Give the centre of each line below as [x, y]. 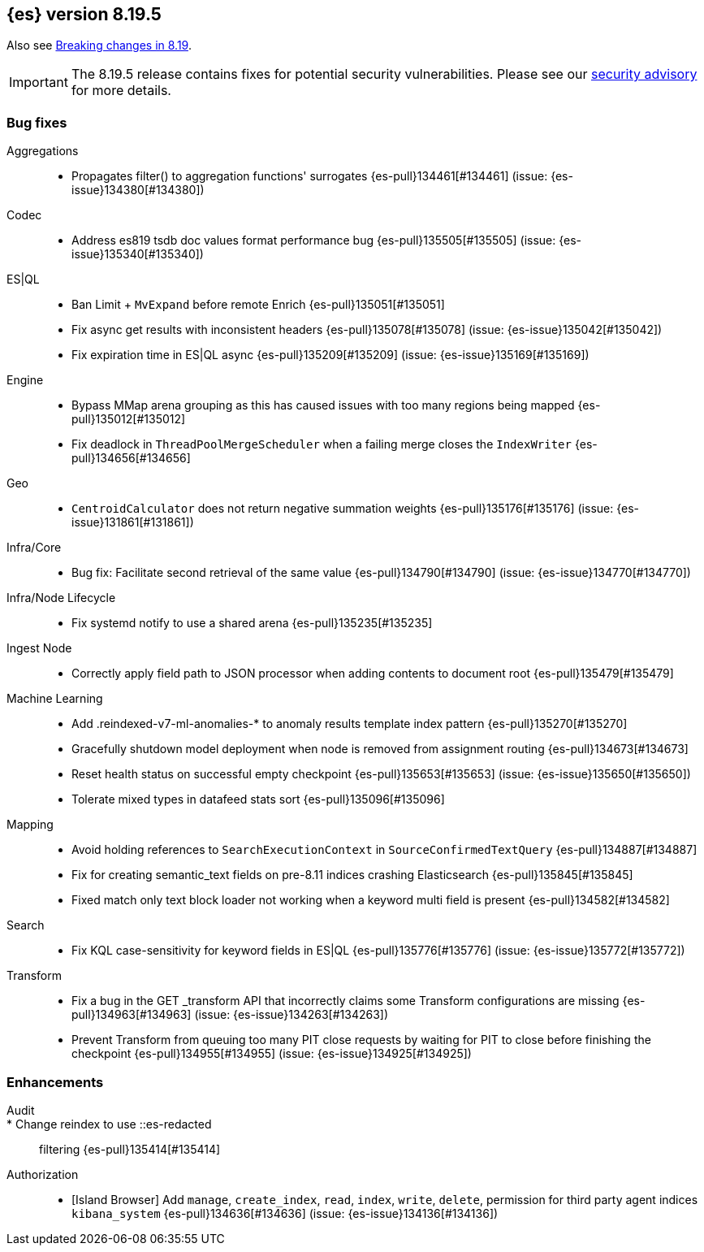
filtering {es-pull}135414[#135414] [130, 1149]
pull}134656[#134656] [131, 458]
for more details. [121, 91]
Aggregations [43, 151]
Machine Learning [55, 699]
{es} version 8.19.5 [84, 14]
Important [39, 82]
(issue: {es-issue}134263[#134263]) [292, 1015]
